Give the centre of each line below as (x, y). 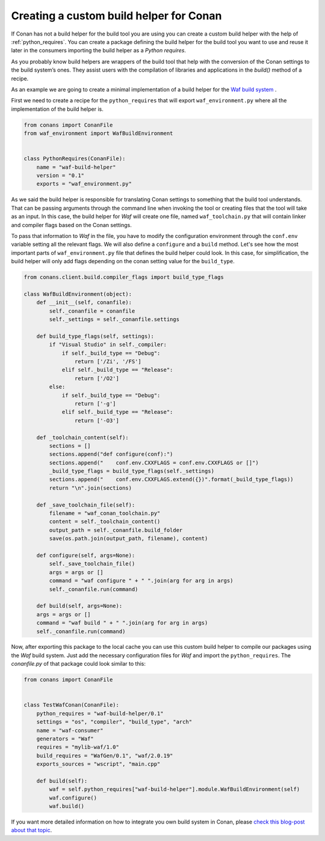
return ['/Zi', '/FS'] (108, 361)
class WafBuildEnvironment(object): (78, 294)
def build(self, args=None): (79, 606)
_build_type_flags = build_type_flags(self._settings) (132, 471)
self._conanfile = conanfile (92, 311)
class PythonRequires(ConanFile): (75, 159)
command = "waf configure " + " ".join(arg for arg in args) (141, 581)
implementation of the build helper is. (57, 109)
